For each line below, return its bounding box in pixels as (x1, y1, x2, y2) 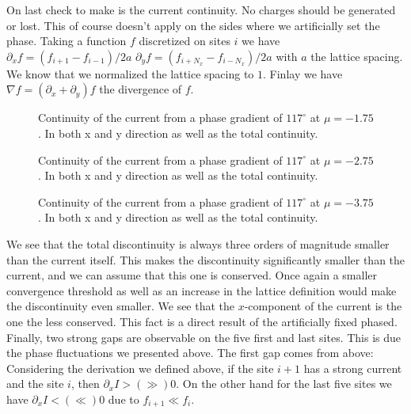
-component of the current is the (244, 298, 402, 314)
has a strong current (303, 359, 402, 376)
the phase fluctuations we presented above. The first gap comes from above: (6, 344, 374, 361)
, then (70, 375, 100, 392)
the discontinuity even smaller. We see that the (6, 298, 235, 314)
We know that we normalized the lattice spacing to (6, 65, 254, 82)
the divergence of (99, 81, 182, 97)
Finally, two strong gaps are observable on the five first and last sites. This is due (6, 329, 401, 345)
